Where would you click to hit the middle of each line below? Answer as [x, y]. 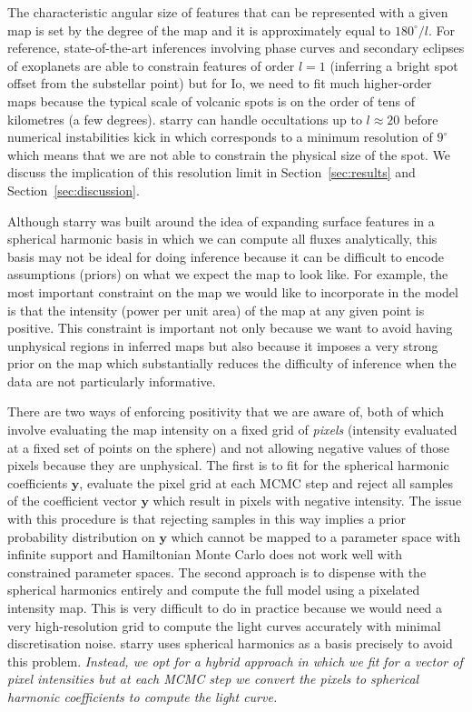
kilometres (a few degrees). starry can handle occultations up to [185, 119]
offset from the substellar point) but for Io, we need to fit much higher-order [220, 83]
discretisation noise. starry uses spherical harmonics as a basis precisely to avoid [230, 643]
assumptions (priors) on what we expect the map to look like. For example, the [228, 274]
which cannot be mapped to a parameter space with [316, 536]
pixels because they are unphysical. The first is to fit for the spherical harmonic [228, 465]
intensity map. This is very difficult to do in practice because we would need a [225, 607]
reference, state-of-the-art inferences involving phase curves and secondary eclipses [236, 48]
